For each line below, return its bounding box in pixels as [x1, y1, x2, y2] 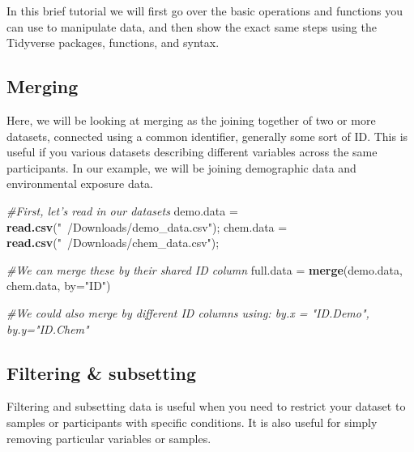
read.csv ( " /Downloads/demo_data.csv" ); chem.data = [6, 218, 288, 235]
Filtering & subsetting [6, 360, 197, 385]
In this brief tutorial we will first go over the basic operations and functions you [6, 2, 403, 19]
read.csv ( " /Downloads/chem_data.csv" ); [6, 234, 220, 251]
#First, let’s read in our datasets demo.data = [6, 202, 238, 219]
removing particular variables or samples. [6, 429, 211, 446]
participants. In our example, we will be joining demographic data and [6, 159, 356, 176]
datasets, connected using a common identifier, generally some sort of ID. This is [6, 127, 408, 144]
